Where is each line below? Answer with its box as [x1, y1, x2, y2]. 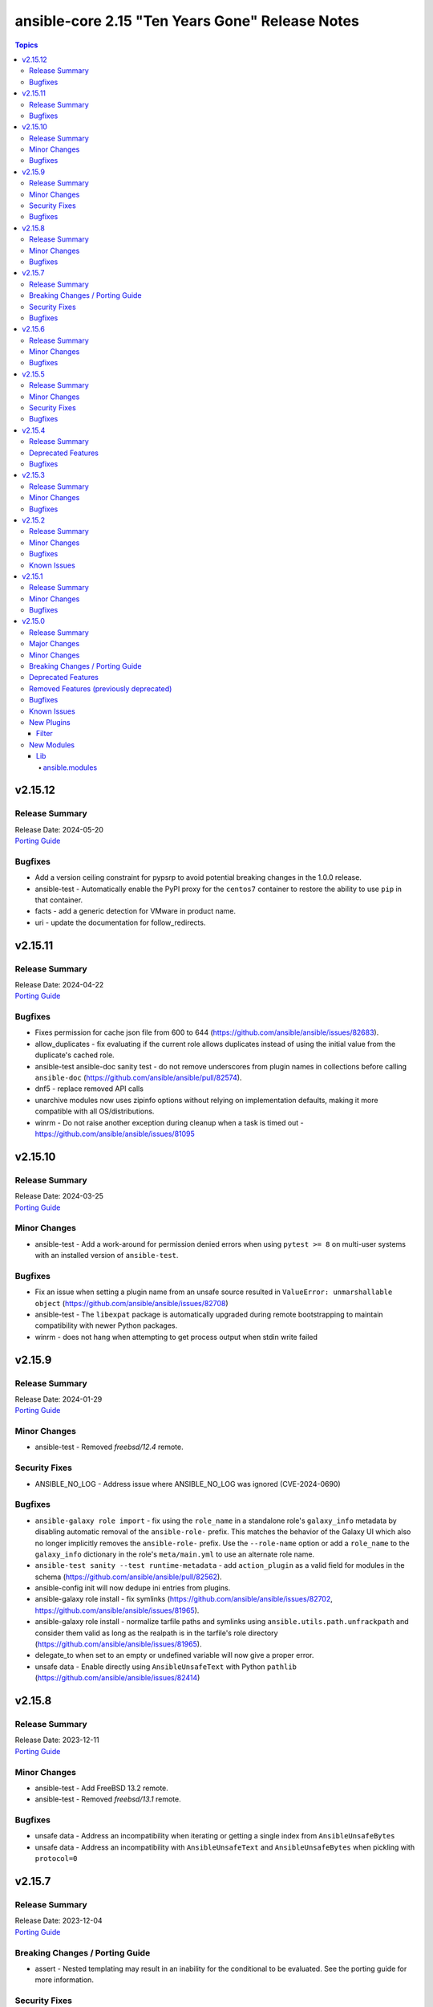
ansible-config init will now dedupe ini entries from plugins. [34, 1583, 231, 1593]
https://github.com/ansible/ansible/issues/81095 [34, 1129, 196, 1138]
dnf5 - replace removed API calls [34, 1084, 144, 1093]
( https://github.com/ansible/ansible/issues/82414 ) [34, 1673, 200, 1683]
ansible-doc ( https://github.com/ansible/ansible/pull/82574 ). [34, 1073, 242, 1083]
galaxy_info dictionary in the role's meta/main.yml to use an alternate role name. [34, 1549, 315, 1559]
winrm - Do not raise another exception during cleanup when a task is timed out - [34, 1117, 304, 1127]
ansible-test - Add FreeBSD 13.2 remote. [34, 1783, 168, 1793]
